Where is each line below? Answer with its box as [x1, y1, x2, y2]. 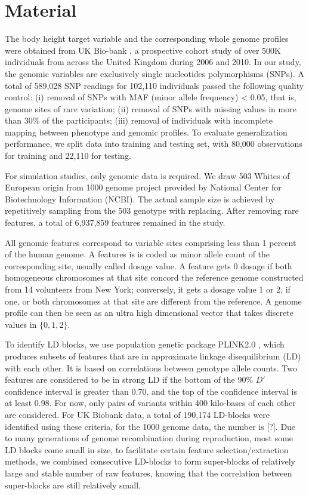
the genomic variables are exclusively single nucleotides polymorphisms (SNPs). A [5, 67, 304, 79]
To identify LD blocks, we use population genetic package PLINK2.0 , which [5, 338, 285, 351]
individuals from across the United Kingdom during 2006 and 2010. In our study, [5, 56, 301, 68]
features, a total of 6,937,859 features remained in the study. [5, 216, 225, 229]
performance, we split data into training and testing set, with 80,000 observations [5, 137, 302, 150]
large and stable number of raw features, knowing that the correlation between [5, 466, 292, 479]
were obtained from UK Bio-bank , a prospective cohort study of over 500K [5, 44, 281, 56]
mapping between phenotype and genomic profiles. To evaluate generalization [5, 125, 288, 138]
